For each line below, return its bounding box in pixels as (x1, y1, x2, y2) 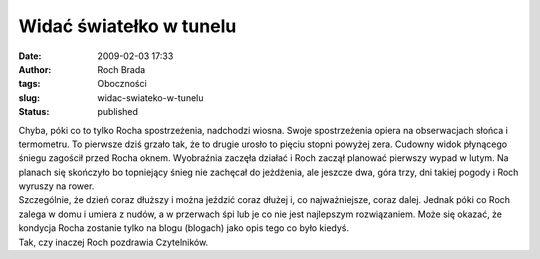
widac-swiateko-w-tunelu (97, 91, 204, 104)
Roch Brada (97, 63, 146, 75)
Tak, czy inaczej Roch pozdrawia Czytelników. (18, 236, 209, 248)
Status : (18, 106, 50, 118)
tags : (18, 78, 41, 90)
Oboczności (97, 78, 147, 90)
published (97, 106, 139, 118)
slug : (18, 91, 40, 104)
